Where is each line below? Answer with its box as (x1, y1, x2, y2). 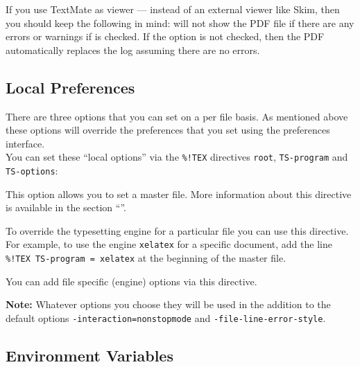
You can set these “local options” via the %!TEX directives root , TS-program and (6, 150, 348, 164)
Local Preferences (6, 76, 135, 98)
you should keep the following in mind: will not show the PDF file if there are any (6, 15, 354, 30)
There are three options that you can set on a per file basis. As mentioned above (6, 109, 348, 123)
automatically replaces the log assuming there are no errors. (6, 42, 260, 57)
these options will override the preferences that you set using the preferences (6, 123, 330, 137)
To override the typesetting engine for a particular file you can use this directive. (6, 223, 349, 238)
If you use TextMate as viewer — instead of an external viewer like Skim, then (6, 2, 340, 16)
